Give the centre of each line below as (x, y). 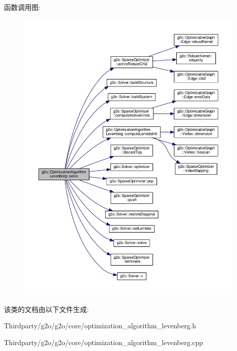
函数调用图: (22, 7)
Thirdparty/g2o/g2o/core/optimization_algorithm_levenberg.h (100, 326)
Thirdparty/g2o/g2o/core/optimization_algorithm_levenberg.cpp (104, 342)
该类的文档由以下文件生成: (46, 309)
